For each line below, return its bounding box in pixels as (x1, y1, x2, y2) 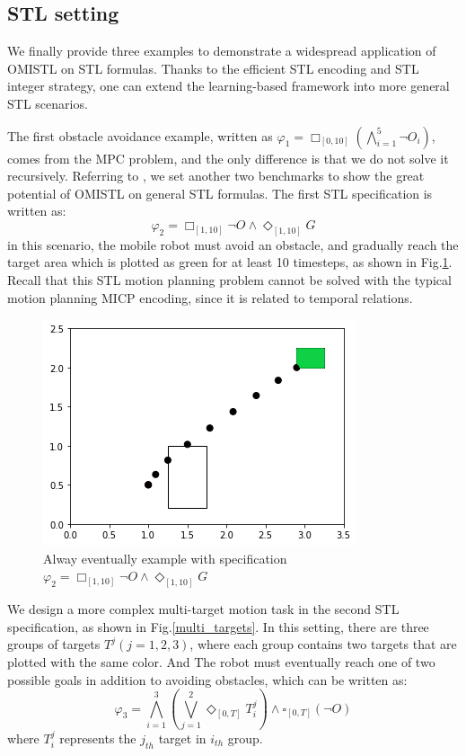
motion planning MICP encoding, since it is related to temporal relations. (7, 288, 413, 307)
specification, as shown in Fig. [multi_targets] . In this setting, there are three (7, 617, 429, 636)
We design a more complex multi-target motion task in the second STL (7, 600, 400, 618)
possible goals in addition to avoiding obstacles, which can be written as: (7, 670, 408, 689)
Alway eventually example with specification (43, 548, 287, 567)
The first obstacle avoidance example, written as (7, 126, 273, 145)
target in (158, 728, 207, 747)
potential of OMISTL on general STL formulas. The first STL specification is (7, 183, 433, 202)
